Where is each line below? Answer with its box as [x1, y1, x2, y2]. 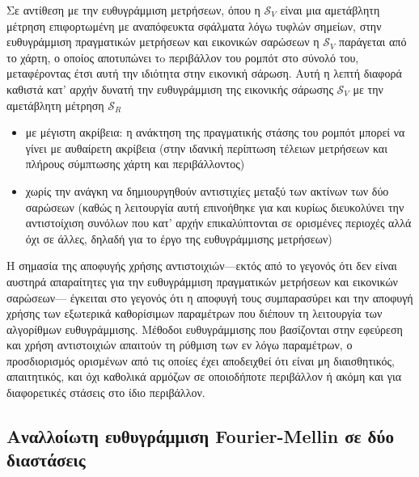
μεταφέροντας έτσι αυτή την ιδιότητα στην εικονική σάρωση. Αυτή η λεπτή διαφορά [6, 65, 402, 82]
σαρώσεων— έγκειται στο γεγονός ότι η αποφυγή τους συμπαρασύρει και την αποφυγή [6, 289, 413, 306]
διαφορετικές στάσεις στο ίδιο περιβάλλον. [6, 384, 205, 401]
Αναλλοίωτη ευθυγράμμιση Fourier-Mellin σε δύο [6, 424, 394, 449]
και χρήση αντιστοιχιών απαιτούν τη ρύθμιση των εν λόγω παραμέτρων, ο [6, 336, 353, 353]
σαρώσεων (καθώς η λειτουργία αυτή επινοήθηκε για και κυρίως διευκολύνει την [25, 198, 404, 215]
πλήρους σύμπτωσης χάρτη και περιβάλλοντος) [25, 155, 245, 172]
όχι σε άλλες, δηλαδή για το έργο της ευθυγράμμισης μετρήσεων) [25, 230, 332, 247]
